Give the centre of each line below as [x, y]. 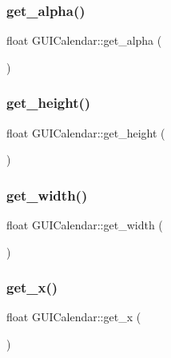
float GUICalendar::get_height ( [86, 132]
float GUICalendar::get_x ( [74, 317]
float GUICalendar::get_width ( [85, 225]
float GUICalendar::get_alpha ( [84, 40]
